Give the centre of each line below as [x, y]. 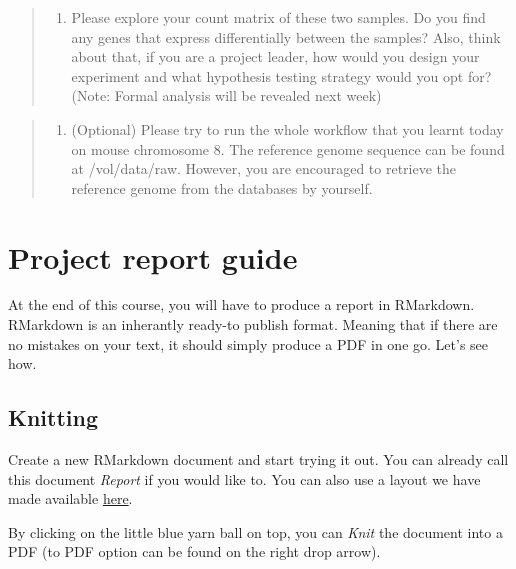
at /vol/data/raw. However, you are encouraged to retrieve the [264, 168]
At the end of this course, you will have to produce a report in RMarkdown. [241, 304]
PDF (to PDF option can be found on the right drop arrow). [194, 551]
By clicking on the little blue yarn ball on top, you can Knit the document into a [255, 531]
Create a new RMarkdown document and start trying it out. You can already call [258, 459]
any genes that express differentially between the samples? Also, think [286, 36]
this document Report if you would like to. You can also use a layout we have [244, 478]
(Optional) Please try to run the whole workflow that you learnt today [287, 128]
